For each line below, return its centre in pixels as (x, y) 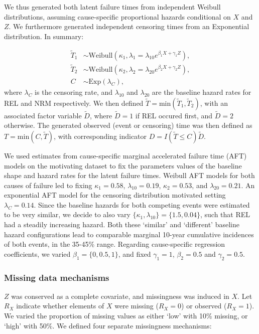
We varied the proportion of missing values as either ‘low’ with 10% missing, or (126, 316)
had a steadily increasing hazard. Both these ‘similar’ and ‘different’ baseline (122, 224)
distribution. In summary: (44, 36)
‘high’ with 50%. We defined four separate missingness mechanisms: (108, 325)
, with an (214, 103)
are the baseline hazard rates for (202, 92)
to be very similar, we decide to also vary (67, 214)
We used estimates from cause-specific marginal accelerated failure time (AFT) (125, 155)
